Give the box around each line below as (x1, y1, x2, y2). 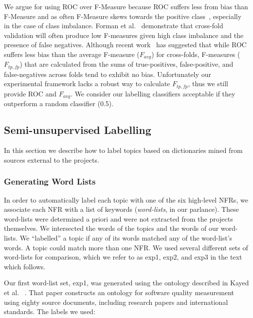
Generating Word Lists (4, 175, 96, 187)
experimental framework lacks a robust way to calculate (4, 78, 170, 89)
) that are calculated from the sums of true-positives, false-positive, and (19, 59, 234, 69)
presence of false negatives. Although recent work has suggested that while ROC (4, 39, 247, 50)
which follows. (4, 261, 46, 271)
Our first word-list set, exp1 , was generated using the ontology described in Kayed (4, 278, 249, 288)
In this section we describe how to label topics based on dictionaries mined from (4, 145, 243, 155)
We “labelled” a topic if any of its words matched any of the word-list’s (19, 232, 233, 243)
